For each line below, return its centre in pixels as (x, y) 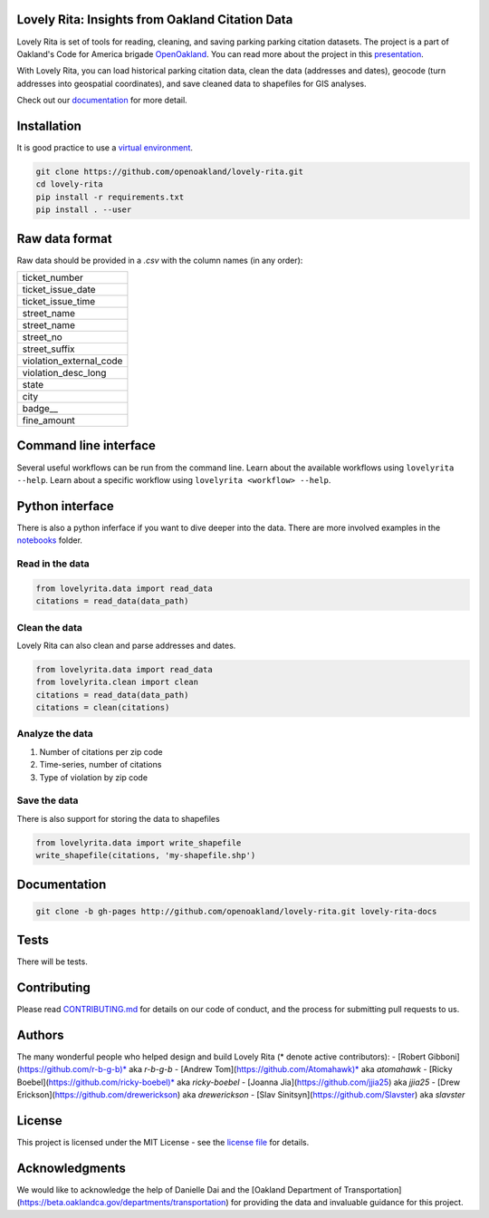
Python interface (66, 506)
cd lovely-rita (69, 184)
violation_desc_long (64, 373)
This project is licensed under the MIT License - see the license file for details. (163, 1143)
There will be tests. (52, 962)
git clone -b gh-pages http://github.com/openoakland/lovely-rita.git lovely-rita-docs (236, 911)
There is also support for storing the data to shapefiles (119, 818)
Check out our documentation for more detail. (102, 101)
